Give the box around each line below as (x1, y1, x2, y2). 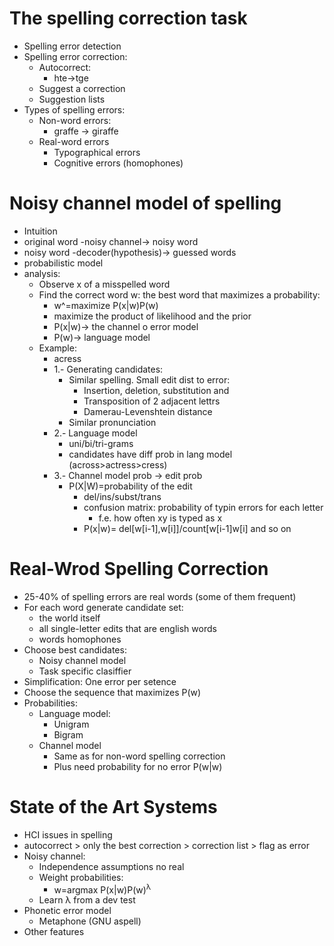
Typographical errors (53, 146, 141, 158)
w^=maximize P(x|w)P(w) (53, 299, 159, 311)
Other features (23, 926, 85, 938)
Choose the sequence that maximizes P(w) (23, 686, 202, 698)
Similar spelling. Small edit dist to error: (68, 373, 231, 386)
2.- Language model (53, 427, 138, 439)
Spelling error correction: (23, 50, 128, 62)
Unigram (53, 718, 90, 730)
